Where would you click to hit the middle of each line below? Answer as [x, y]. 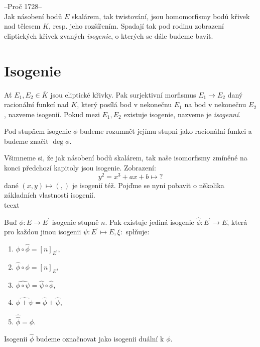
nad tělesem [22, 26]
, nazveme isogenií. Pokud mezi [52, 114]
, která [237, 222]
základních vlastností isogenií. [50, 195]
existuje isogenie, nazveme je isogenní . [182, 114]
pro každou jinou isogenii [43, 232]
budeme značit [26, 141]
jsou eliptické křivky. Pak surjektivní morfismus [123, 94]
